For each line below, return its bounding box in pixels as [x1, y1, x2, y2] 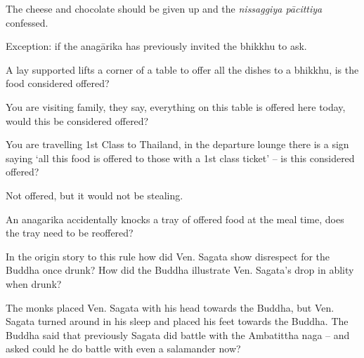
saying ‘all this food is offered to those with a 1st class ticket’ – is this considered [6, 150, 355, 165]
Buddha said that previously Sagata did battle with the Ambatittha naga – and [6, 327, 350, 342]
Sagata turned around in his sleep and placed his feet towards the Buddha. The [6, 314, 349, 329]
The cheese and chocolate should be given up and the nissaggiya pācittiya [6, 1, 323, 15]
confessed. [6, 15, 48, 29]
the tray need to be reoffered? [6, 225, 134, 240]
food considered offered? [6, 76, 110, 91]
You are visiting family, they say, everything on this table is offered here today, [6, 99, 346, 114]
